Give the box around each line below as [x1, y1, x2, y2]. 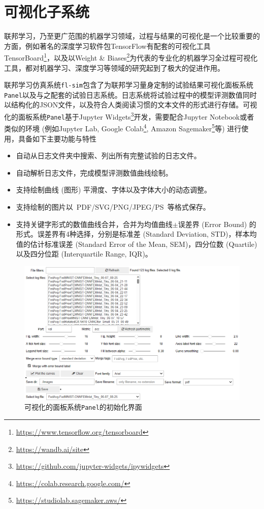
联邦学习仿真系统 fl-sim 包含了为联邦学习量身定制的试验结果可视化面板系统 [4, 79, 253, 90]
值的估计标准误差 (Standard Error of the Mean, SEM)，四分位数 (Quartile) [16, 238, 257, 249]
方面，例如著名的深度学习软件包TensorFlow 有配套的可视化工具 [4, 40, 211, 51]
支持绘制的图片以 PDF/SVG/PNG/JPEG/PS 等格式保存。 [16, 202, 210, 212]
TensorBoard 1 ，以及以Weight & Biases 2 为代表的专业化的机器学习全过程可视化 [4, 51, 258, 63]
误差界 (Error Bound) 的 [178, 218, 256, 229]
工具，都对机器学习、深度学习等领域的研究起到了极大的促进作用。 [4, 62, 224, 73]
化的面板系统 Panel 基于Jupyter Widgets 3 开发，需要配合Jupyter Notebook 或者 [4, 110, 254, 122]
